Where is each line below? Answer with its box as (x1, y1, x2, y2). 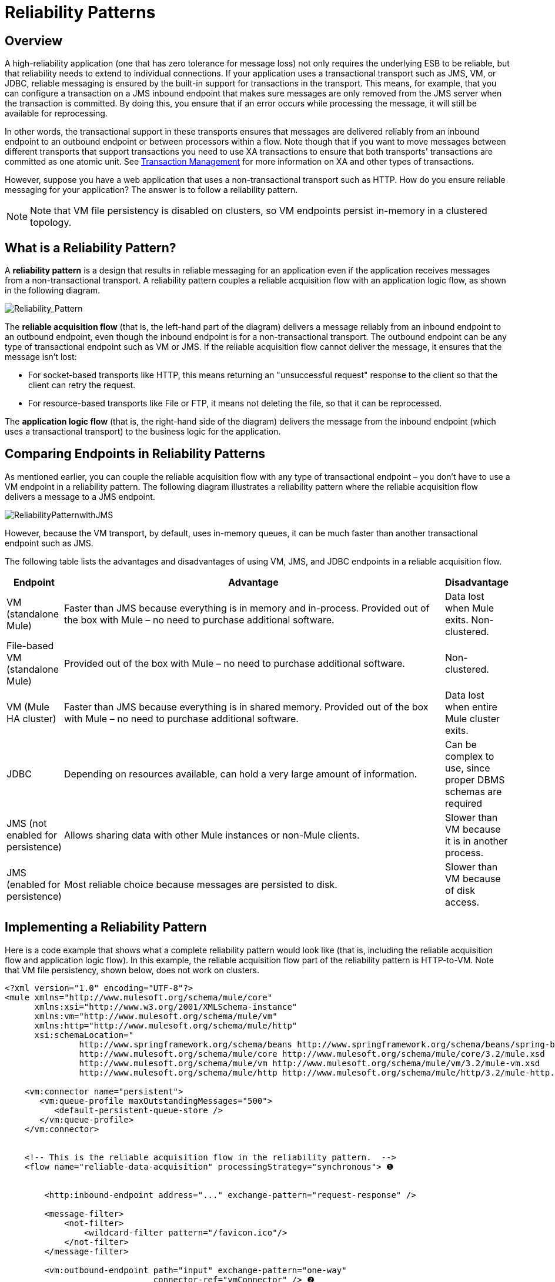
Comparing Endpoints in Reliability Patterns (5, 446, 266, 462)
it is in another (445, 834, 508, 847)
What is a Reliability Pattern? (5, 240, 176, 255)
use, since (445, 762, 490, 774)
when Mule (445, 602, 494, 614)
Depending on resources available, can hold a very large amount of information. (63, 767, 417, 780)
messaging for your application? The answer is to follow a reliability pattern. (5, 185, 298, 195)
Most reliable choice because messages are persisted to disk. (63, 878, 337, 890)
